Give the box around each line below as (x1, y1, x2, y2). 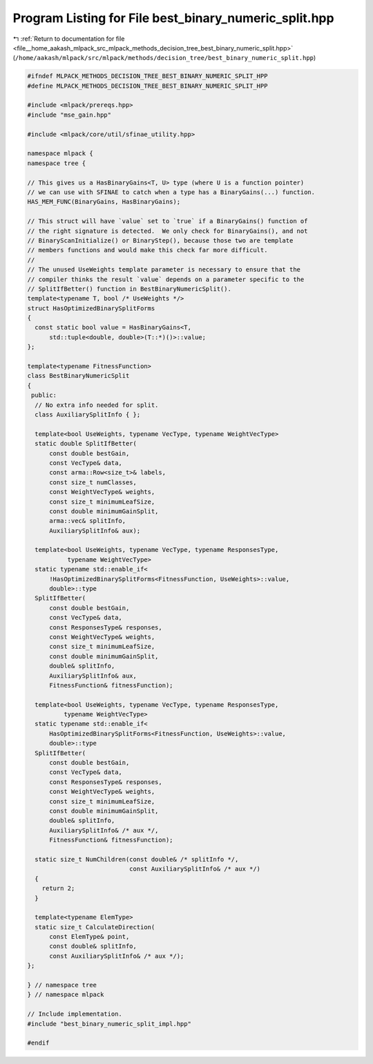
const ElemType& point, (49, 933, 130, 941)
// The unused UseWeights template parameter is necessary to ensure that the (27, 266, 300, 274)
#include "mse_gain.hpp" (27, 111, 112, 119)
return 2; (41, 884, 75, 893)
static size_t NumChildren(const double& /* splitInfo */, (35, 855, 239, 863)
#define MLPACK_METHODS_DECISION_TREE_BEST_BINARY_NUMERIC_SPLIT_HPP (27, 82, 268, 90)
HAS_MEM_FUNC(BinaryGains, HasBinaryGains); (27, 198, 181, 206)
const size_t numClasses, (49, 478, 137, 486)
